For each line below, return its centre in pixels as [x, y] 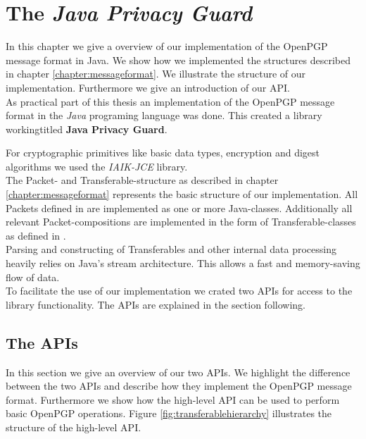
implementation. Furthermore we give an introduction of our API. [148, 87]
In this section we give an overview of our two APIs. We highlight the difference [178, 372]
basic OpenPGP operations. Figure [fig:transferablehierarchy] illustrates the [169, 413]
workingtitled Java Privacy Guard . [87, 129]
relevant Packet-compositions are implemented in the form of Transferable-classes [181, 222]
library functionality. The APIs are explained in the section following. [156, 304]
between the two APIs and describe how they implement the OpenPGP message [179, 386]
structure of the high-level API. [74, 427]
